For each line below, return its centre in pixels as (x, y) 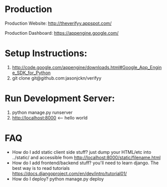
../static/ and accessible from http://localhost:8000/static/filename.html (86, 157)
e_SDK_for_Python (31, 73)
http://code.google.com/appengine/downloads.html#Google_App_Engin (87, 67)
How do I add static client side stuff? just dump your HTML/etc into (82, 152)
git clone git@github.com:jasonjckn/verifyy (57, 78)
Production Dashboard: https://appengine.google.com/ (62, 33)
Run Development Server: (60, 99)
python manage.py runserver (42, 112)
